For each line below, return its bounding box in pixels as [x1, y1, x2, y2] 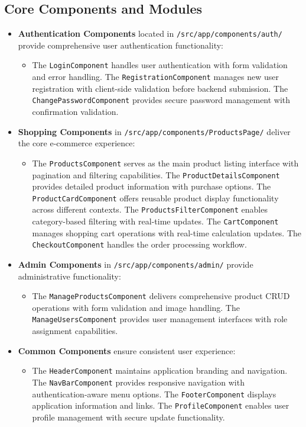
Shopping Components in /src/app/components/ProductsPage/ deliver [18, 125, 291, 137]
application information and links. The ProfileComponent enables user [32, 399, 289, 412]
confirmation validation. [32, 105, 119, 118]
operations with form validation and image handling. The [32, 301, 240, 313]
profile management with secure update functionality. [32, 410, 225, 423]
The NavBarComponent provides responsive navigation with [32, 375, 245, 388]
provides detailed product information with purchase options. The [32, 180, 271, 192]
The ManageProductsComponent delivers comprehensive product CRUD [32, 290, 290, 302]
